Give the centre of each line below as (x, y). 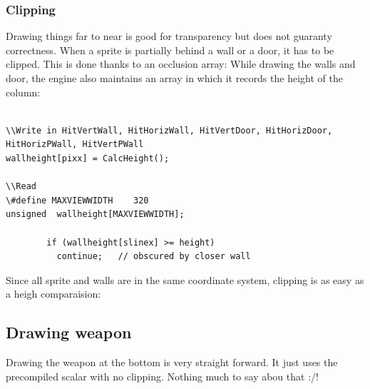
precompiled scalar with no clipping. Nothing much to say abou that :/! (162, 376)
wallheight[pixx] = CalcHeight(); (88, 158)
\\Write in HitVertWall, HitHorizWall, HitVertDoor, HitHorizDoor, (169, 130)
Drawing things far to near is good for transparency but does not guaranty (169, 36)
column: (23, 92)
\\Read (21, 187)
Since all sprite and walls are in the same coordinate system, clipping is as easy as (185, 279)
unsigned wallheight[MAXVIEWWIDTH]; (95, 214)
